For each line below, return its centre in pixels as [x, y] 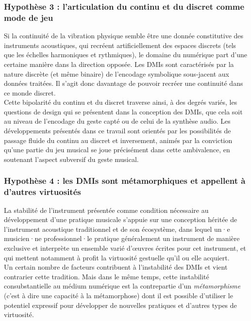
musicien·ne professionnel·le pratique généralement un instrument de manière [122, 238]
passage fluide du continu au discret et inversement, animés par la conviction [118, 140]
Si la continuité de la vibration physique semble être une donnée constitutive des [124, 36]
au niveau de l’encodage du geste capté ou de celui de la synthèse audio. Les [117, 121]
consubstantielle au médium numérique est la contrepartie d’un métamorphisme [122, 286]
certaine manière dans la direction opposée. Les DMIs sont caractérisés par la [119, 64]
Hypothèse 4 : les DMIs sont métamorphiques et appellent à [125, 181]
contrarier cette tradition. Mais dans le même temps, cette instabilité [107, 276]
